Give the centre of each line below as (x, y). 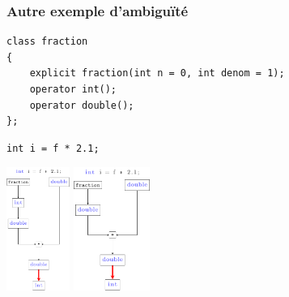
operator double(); (82, 105)
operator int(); (73, 89)
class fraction (47, 42)
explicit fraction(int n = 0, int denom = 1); (157, 73)
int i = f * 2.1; (53, 148)
